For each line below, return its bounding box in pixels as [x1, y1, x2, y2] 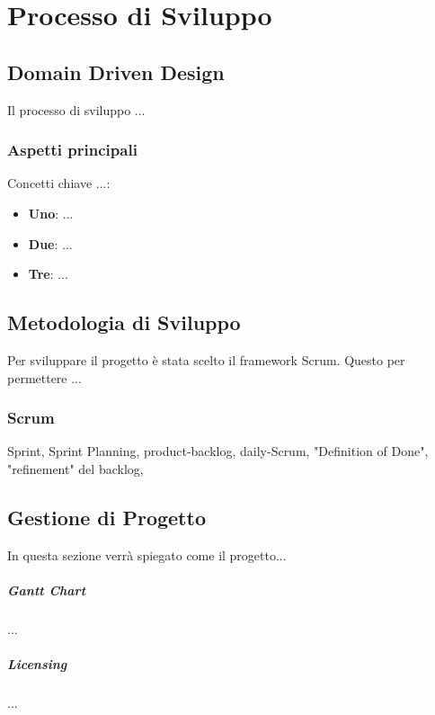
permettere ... [7, 368, 82, 387]
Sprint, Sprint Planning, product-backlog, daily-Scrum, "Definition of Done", [7, 442, 429, 460]
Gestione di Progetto [7, 503, 206, 531]
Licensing [7, 655, 67, 674]
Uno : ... [28, 203, 74, 222]
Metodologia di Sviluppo [7, 308, 241, 336]
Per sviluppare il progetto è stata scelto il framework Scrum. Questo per [7, 350, 405, 369]
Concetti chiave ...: [7, 174, 111, 192]
